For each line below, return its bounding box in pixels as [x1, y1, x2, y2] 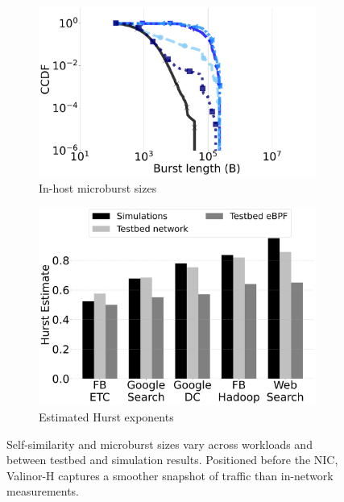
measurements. [6, 483, 80, 500]
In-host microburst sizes [39, 179, 157, 196]
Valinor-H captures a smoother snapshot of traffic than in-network [6, 467, 334, 483]
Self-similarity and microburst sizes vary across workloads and [6, 435, 313, 452]
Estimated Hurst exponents [39, 408, 174, 425]
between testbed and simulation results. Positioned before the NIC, [6, 451, 338, 468]
